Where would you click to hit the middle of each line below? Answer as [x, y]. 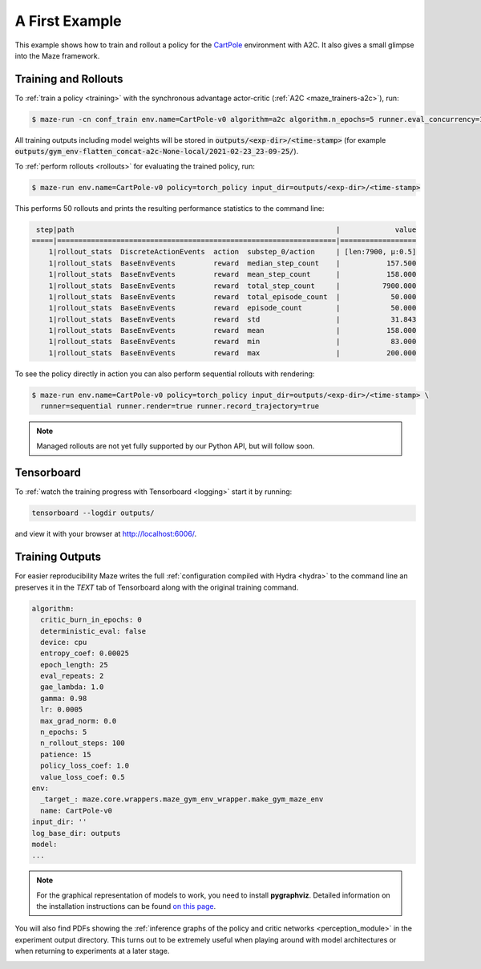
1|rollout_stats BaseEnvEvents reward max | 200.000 [232, 353]
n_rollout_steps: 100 [83, 743]
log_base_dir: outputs [76, 833]
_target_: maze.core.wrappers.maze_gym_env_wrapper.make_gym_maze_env [182, 799]
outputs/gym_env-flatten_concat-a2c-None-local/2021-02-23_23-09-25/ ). [157, 152]
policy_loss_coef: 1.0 [85, 766]
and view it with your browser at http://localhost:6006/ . [106, 534]
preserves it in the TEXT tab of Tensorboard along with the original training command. [157, 587]
